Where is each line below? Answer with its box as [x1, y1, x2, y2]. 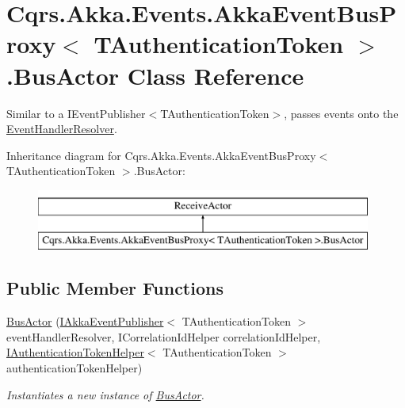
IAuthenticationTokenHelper [6, 344, 144, 360]
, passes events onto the [284, 105, 399, 121]
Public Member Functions [6, 276, 224, 300]
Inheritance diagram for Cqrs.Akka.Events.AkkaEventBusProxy [6, 147, 316, 163]
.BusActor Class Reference [6, 59, 304, 91]
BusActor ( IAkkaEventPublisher [6, 313, 164, 330]
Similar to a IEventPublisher [6, 105, 146, 121]
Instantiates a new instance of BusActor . [6, 386, 204, 402]
